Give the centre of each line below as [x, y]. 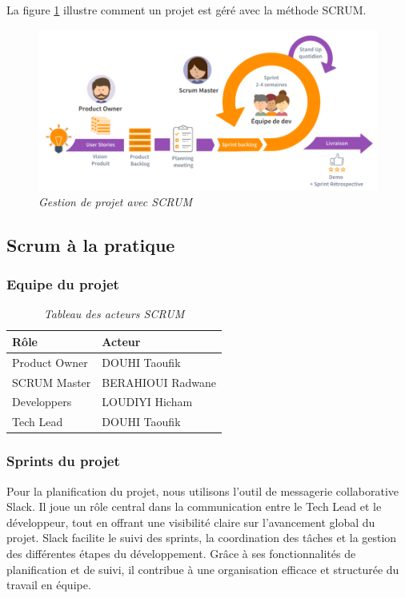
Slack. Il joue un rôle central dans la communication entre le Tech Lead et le [194, 506]
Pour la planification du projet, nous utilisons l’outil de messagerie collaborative [203, 490]
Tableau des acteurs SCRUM [114, 314]
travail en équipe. [49, 585]
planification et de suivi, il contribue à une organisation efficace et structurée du [203, 569]
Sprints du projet [63, 461]
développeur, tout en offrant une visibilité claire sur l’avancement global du [191, 522]
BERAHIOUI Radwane [159, 382]
